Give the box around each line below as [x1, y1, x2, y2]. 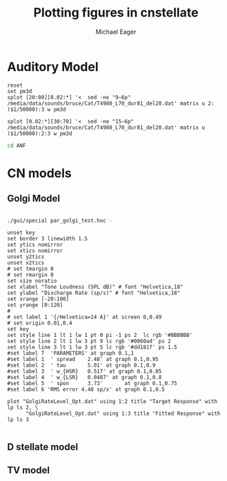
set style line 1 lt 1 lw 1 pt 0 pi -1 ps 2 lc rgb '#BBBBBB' [7, 332, 193, 339]
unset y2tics [7, 254, 45, 260]
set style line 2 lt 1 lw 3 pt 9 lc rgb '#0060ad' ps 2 [7, 338, 171, 345]
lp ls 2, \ [7, 405, 39, 411]
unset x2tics [7, 260, 45, 267]
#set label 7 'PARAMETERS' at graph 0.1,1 [7, 350, 135, 357]
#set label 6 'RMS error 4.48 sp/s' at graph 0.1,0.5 [7, 386, 166, 393]
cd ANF [7, 142, 26, 149]
